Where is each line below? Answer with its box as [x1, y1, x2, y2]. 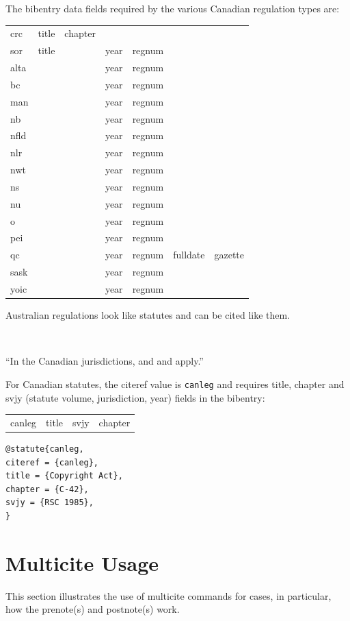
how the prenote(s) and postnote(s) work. [5, 602, 180, 616]
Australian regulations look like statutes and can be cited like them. [5, 308, 291, 322]
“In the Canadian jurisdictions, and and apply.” [5, 354, 204, 368]
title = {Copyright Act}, [5, 471, 123, 481]
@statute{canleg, [5, 443, 84, 454]
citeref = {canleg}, [5, 457, 99, 467]
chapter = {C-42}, [5, 484, 89, 494]
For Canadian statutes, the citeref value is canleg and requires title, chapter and [5, 376, 345, 391]
